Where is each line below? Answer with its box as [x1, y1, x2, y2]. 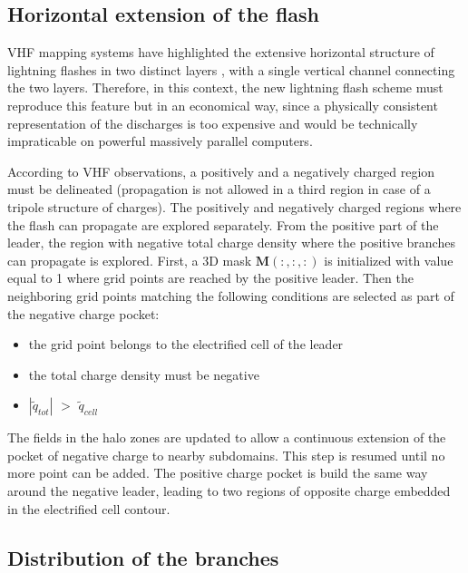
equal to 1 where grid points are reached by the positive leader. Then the [7, 268, 414, 287]
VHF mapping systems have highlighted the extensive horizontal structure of [7, 43, 434, 62]
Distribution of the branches [7, 543, 279, 571]
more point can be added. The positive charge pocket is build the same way [7, 463, 428, 482]
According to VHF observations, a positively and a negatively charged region [7, 161, 435, 180]
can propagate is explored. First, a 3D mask [7, 250, 252, 269]
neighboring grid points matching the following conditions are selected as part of [7, 286, 454, 305]
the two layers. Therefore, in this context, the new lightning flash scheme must [7, 78, 444, 97]
